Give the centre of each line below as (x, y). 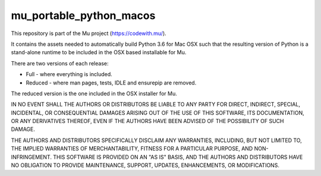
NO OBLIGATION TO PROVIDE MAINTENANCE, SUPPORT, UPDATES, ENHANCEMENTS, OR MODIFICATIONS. (145, 165)
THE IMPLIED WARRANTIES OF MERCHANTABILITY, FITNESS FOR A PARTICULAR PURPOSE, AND (132, 149)
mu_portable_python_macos (83, 15)
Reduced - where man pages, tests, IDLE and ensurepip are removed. (111, 83)
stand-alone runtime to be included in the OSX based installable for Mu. (99, 52)
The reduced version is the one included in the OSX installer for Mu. (94, 93)
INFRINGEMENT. (31, 157)
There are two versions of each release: (60, 63)
